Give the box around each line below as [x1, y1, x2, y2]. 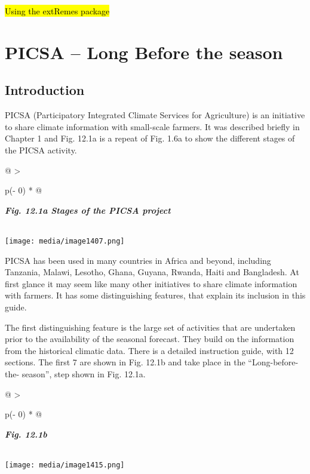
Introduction [5, 81, 85, 99]
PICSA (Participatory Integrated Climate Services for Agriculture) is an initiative [5, 109, 305, 121]
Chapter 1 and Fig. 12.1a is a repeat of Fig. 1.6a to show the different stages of [5, 132, 295, 144]
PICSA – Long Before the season [5, 39, 283, 64]
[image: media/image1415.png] [5, 460, 125, 469]
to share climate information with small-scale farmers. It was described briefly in [5, 120, 300, 133]
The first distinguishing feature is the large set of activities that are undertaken [5, 321, 296, 333]
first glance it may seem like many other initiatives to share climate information [5, 277, 297, 290]
